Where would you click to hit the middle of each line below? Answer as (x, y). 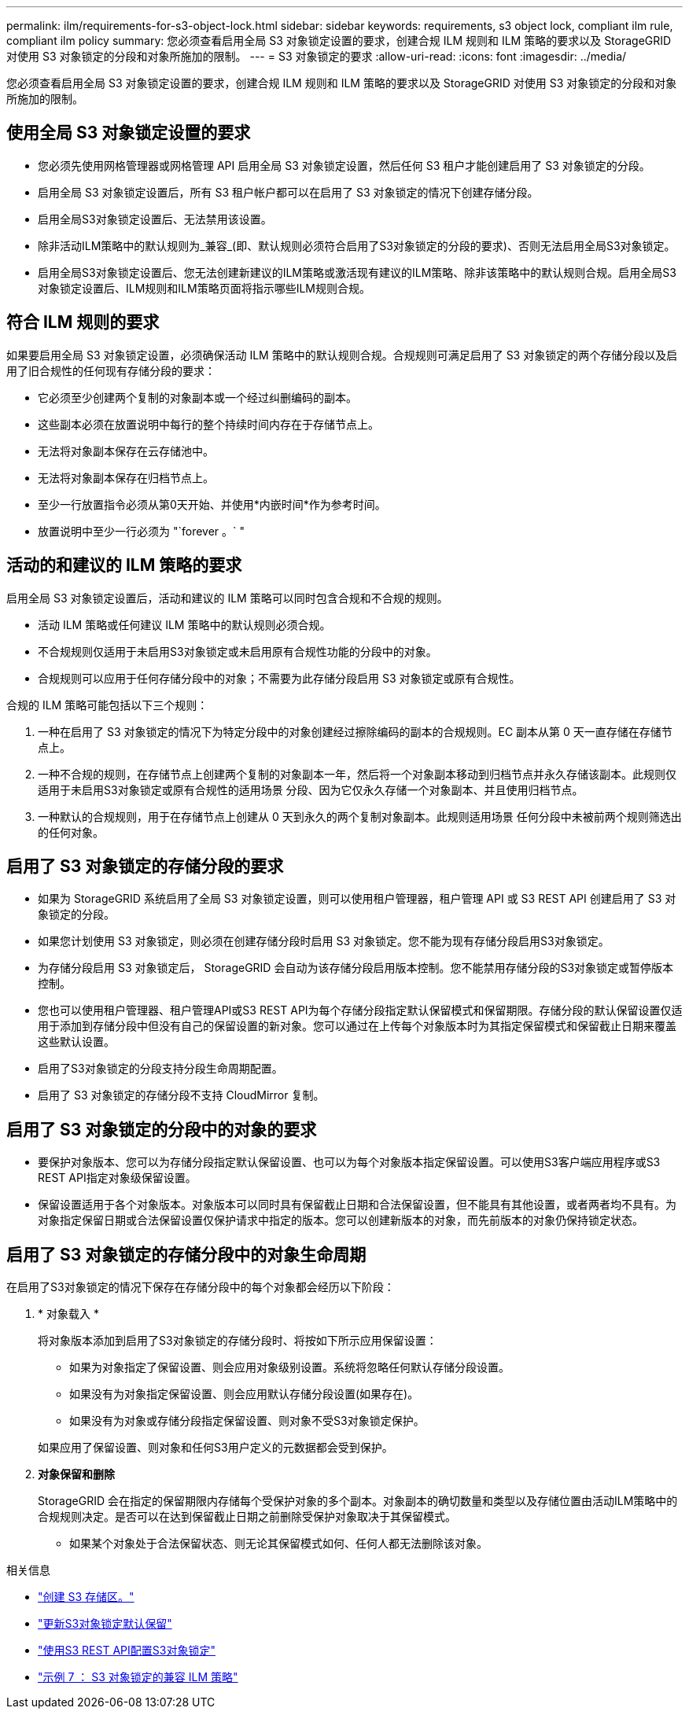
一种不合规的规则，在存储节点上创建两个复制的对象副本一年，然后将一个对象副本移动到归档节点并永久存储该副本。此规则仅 (357, 774)
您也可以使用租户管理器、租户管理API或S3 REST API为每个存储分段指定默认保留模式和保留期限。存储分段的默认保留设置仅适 (360, 1010)
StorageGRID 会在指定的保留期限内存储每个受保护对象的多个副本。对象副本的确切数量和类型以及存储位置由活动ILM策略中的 (358, 1501)
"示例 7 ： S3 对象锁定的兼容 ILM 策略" (138, 1677)
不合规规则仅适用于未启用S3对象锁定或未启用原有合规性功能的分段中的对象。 (238, 651)
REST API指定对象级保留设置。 (117, 1178)
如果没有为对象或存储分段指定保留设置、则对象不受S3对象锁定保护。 (247, 1421)
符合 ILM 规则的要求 (83, 322)
